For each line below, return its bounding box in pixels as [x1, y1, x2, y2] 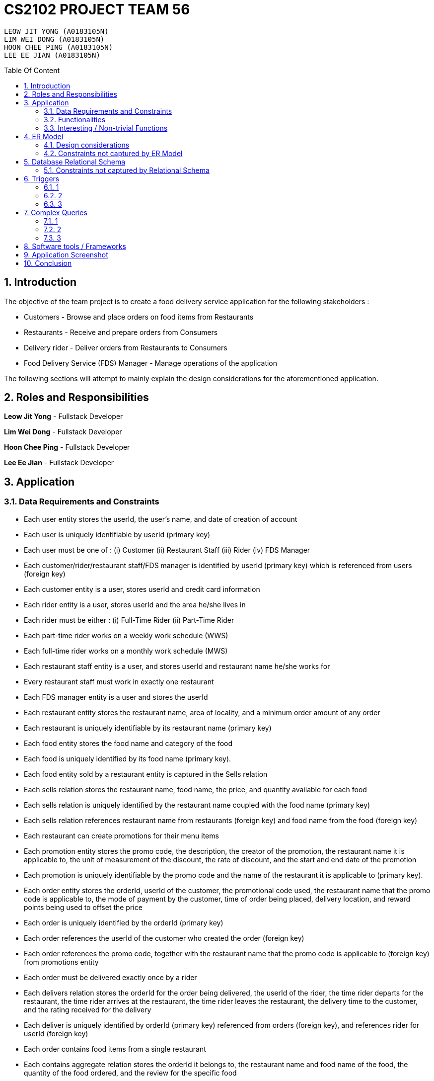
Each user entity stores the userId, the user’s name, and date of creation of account [24, 514, 297, 523]
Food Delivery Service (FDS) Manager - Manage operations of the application [24, 358, 278, 367]
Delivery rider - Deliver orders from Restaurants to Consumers [24, 343, 227, 352]
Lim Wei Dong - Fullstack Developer [4, 427, 122, 436]
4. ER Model [24, 132, 64, 141]
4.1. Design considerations [44, 140, 130, 149]
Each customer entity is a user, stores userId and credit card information [24, 584, 260, 593]
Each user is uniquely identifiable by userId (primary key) [24, 530, 211, 539]
